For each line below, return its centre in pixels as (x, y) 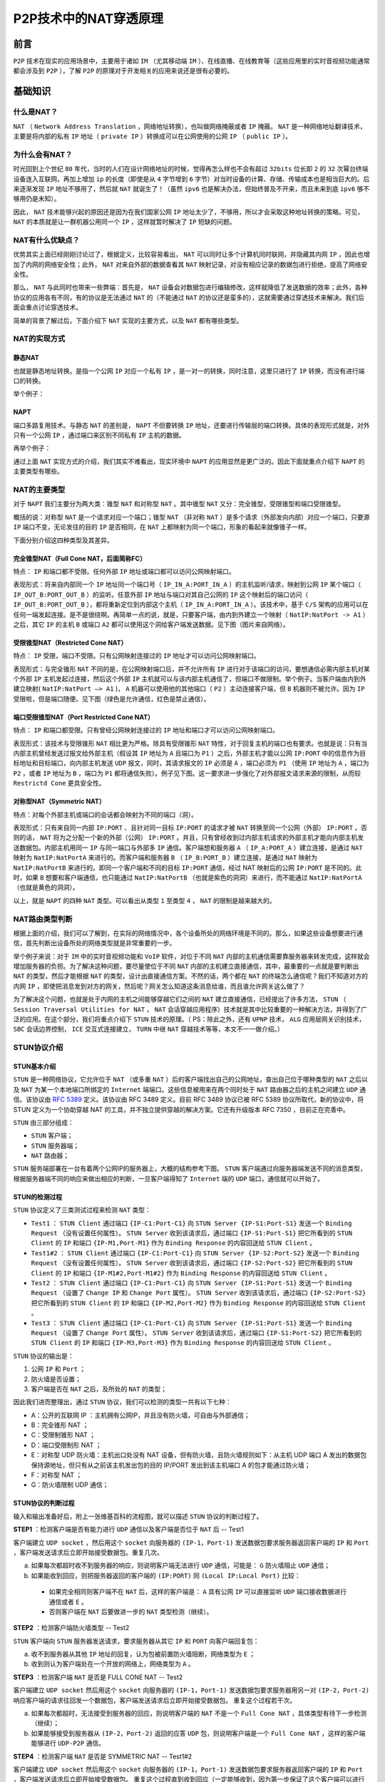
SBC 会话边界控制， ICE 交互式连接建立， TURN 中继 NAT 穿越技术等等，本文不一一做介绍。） (149, 1029)
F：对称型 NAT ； (57, 1475)
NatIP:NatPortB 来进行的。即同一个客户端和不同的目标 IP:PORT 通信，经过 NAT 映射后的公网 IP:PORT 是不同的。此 (188, 867)
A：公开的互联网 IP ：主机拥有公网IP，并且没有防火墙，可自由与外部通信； (140, 1415)
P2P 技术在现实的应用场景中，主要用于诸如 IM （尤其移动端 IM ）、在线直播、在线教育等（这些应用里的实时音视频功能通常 (191, 61)
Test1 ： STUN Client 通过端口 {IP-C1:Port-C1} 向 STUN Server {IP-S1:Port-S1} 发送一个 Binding (191, 1223)
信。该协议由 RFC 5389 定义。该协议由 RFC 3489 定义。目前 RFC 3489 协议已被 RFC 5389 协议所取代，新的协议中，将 (188, 1099)
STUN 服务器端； (55, 1145)
